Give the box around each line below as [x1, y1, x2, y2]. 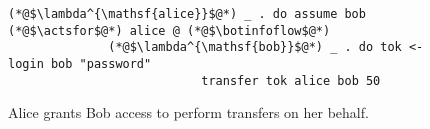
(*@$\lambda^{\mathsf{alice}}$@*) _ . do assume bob [8, 7, 366, 21]
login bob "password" [8, 56, 152, 71]
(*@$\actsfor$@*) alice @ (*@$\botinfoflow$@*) [8, 23, 331, 38]
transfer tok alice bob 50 [201, 73, 381, 88]
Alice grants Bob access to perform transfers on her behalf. [8, 102, 369, 123]
